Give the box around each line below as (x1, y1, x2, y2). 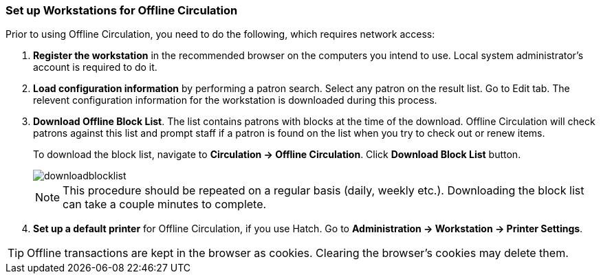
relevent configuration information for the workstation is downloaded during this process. (33, 94, 437, 107)
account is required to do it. (33, 61, 157, 74)
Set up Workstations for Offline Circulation (6, 3, 238, 17)
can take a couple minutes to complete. (63, 197, 267, 212)
